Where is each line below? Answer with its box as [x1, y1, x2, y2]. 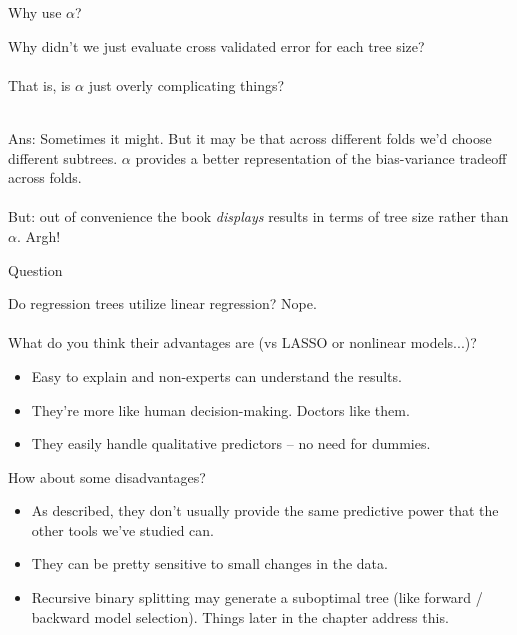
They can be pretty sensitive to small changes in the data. [31, 553, 388, 574]
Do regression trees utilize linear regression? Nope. [8, 293, 317, 314]
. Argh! [16, 225, 61, 246]
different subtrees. [8, 147, 118, 168]
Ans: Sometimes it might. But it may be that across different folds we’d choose [8, 127, 492, 148]
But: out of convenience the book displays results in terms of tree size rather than [8, 206, 509, 227]
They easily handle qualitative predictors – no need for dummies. [31, 433, 431, 454]
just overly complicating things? [88, 74, 285, 95]
